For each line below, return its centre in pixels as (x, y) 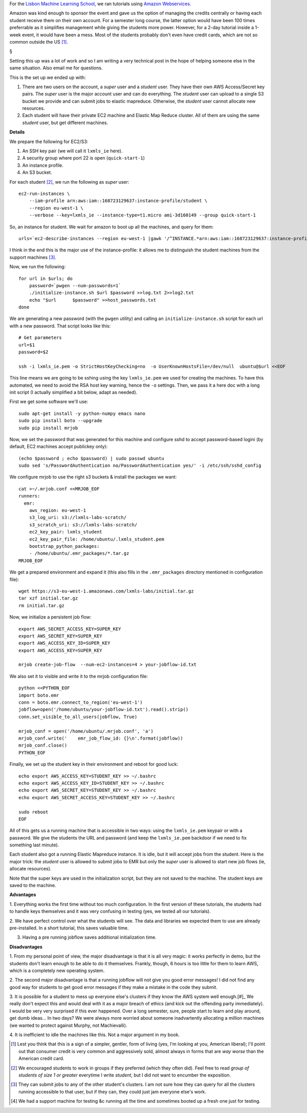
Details (17, 132)
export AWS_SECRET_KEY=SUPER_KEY (60, 636)
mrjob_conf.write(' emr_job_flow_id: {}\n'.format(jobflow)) (101, 738)
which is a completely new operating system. (57, 970)
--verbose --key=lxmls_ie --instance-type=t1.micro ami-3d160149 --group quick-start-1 (142, 215)
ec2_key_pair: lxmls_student (65, 532)
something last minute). (34, 845)
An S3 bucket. (37, 172)
